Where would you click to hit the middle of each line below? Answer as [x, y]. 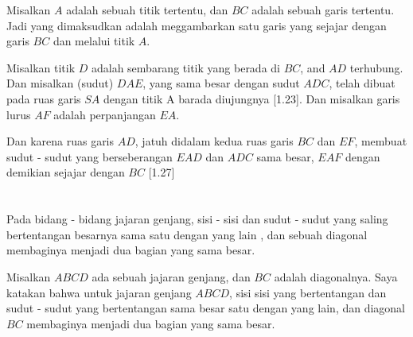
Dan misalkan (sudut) [60, 83]
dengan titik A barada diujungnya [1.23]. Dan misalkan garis [252, 98]
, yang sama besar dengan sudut [221, 83]
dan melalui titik [94, 41]
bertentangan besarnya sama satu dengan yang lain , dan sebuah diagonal [187, 234]
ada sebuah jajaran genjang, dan [171, 276]
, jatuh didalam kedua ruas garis [214, 141]
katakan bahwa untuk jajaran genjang [99, 292]
